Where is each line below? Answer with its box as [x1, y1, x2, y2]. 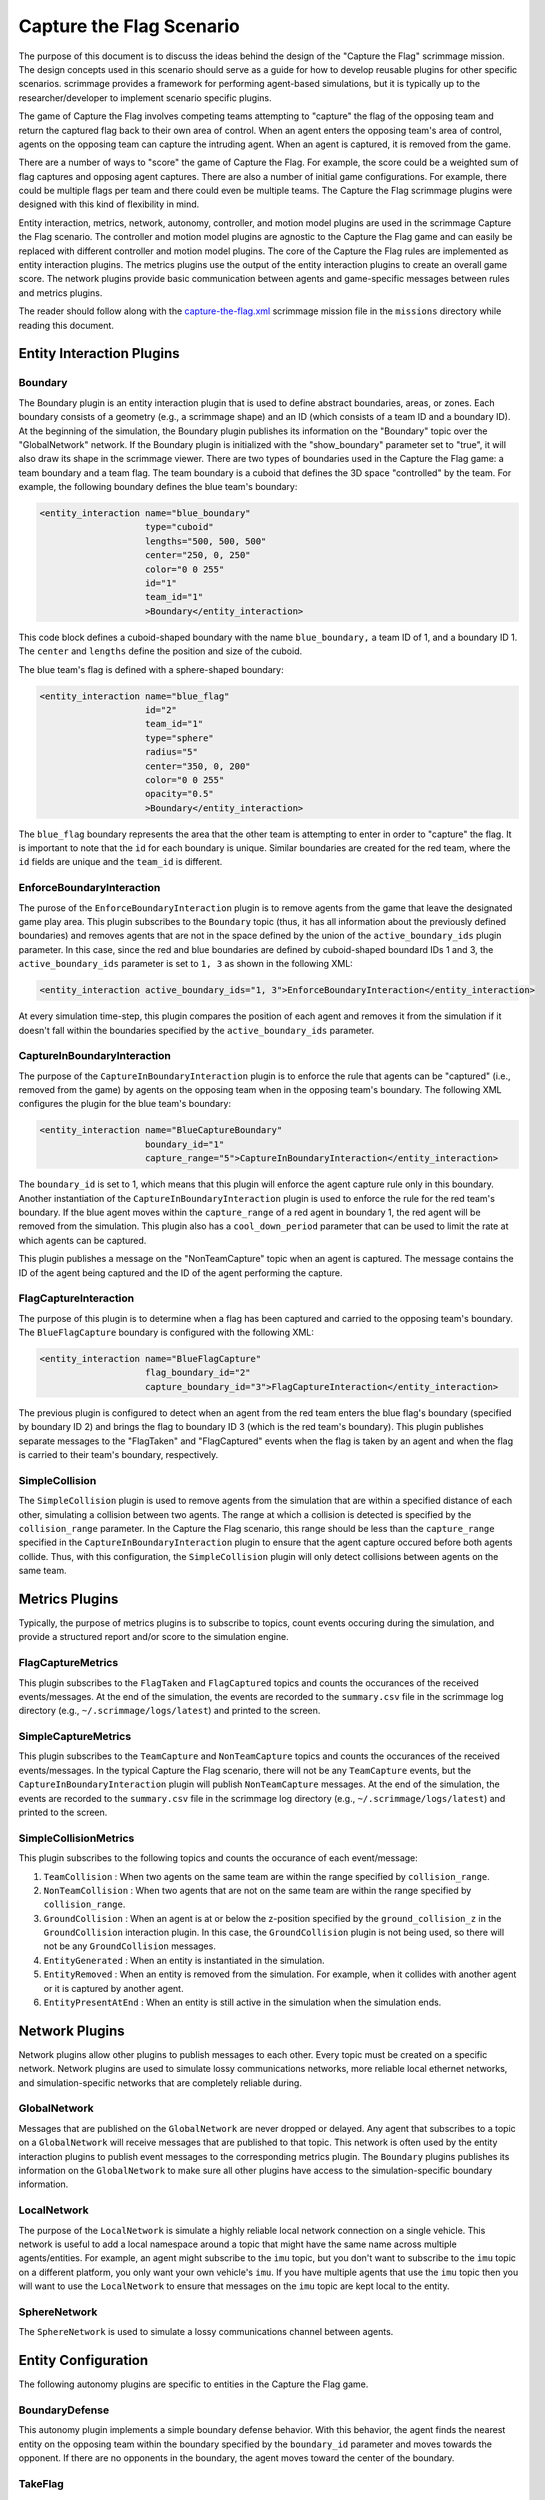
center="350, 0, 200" [145, 760, 251, 772]
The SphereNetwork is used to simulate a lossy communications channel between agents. [18, 2326, 394, 2338]
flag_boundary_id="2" [145, 1367, 251, 1379]
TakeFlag [18, 2476, 64, 2490]
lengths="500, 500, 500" [145, 535, 267, 547]
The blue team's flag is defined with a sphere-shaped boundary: [18, 663, 284, 675]
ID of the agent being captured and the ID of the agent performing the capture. [18, 1266, 343, 1279]
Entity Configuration [18, 2352, 149, 2369]
